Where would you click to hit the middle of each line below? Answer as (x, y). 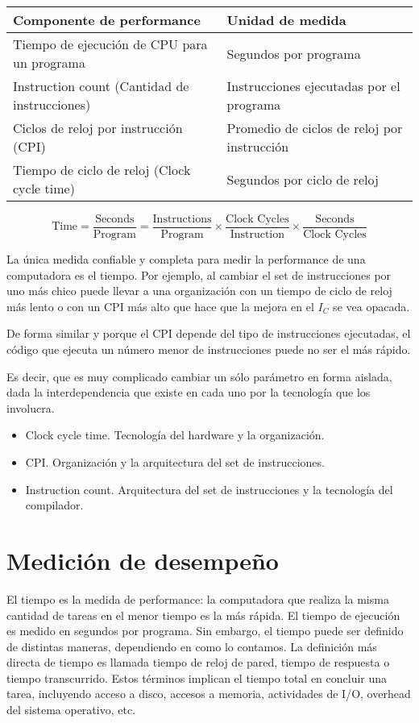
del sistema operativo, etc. (71, 710)
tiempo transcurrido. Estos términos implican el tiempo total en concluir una (197, 677)
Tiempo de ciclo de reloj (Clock (102, 170)
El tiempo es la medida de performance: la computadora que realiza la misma (198, 598)
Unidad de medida (286, 20)
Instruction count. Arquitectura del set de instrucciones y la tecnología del (209, 489)
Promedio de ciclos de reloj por (315, 128)
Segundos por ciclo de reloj (303, 179)
